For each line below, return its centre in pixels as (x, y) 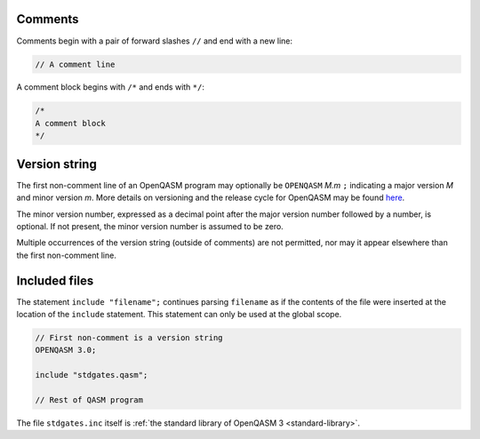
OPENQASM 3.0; (66, 350)
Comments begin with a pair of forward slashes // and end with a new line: (155, 41)
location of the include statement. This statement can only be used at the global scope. (179, 314)
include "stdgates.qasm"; (92, 375)
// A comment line (75, 64)
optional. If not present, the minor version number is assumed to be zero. (150, 226)
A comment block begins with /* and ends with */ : (110, 87)
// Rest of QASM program (89, 399)
